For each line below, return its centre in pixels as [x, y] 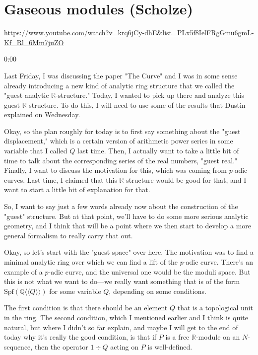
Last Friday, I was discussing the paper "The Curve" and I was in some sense [121, 75]
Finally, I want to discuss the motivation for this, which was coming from [116, 170]
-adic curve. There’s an [218, 262]
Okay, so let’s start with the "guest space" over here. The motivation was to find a [129, 252]
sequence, [18, 346]
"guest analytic [27, 95]
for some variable [75, 291]
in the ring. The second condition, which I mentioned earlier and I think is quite [126, 317]
